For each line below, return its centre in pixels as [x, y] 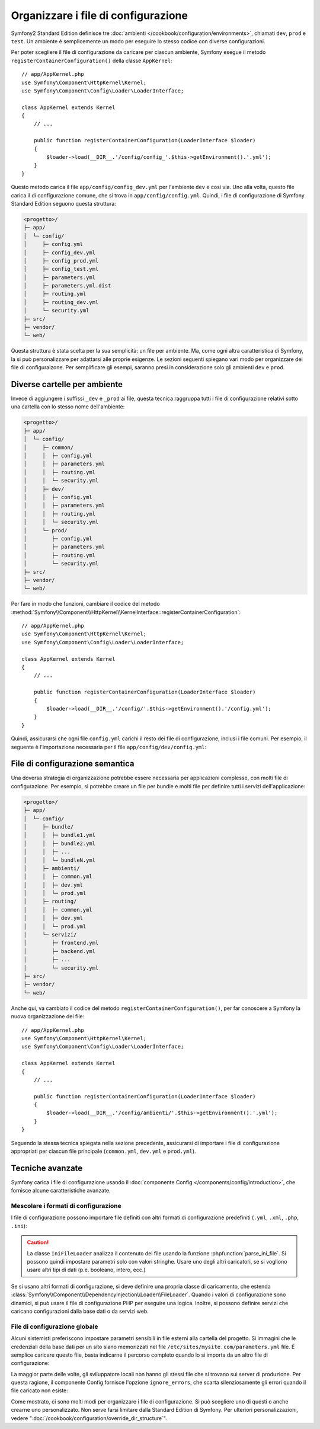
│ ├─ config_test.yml [61, 269]
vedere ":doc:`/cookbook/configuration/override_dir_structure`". [89, 1418]
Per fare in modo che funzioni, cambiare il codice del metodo [85, 604]
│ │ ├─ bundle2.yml [60, 843]
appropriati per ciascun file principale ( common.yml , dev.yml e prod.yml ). [103, 1151]
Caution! [38, 1242]
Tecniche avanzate [47, 1168]
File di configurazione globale [55, 1326]
